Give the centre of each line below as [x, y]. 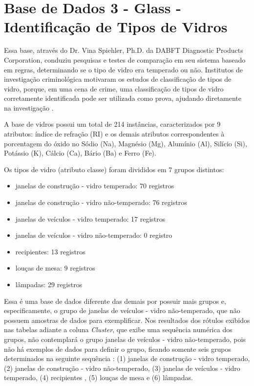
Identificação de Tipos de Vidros [116, 27]
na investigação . [29, 107]
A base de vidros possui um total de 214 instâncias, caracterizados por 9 [112, 124]
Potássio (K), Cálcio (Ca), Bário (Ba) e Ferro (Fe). [80, 153]
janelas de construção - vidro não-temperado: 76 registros [101, 202]
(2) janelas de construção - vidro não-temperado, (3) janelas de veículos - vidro [122, 368]
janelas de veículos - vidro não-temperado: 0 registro [94, 235]
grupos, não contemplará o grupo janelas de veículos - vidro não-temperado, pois [125, 339]
